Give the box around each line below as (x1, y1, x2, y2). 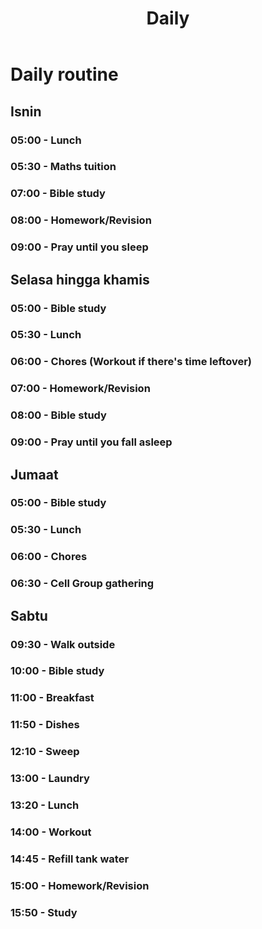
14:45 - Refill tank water (10, 852, 130, 866)
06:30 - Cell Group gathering (10, 577, 155, 591)
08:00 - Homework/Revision (10, 213, 152, 227)
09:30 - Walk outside (10, 637, 116, 651)
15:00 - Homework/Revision (10, 878, 150, 892)
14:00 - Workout (10, 825, 92, 839)
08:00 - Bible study (10, 408, 107, 422)
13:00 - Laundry (10, 772, 90, 786)
